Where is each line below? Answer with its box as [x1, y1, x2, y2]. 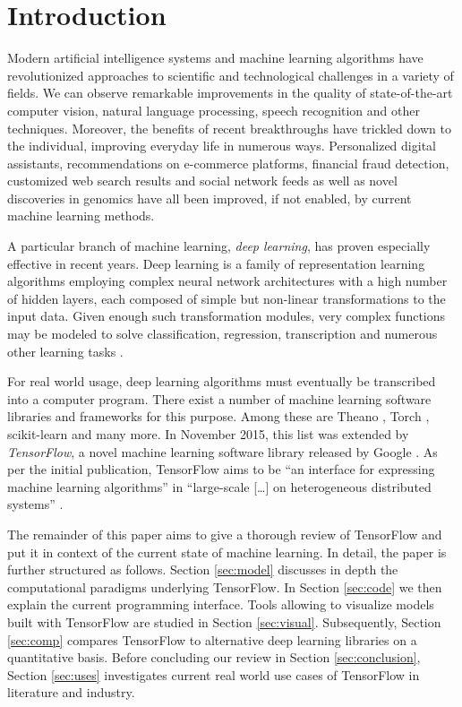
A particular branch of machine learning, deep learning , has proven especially [7, 237, 431, 255]
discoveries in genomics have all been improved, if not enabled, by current [7, 188, 412, 207]
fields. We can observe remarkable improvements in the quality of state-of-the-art [7, 83, 453, 102]
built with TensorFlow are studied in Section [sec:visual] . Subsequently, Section [7, 612, 441, 631]
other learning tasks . [7, 341, 124, 360]
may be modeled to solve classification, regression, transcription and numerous [7, 324, 438, 343]
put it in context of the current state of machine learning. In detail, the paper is [7, 542, 447, 561]
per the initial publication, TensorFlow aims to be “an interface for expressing [7, 460, 435, 479]
